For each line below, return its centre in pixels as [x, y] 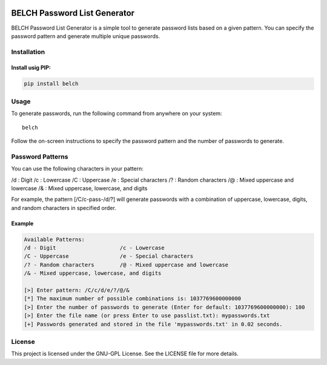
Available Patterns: [54, 239]
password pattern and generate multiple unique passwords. [86, 36]
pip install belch [51, 84]
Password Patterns [40, 156]
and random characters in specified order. [64, 208]
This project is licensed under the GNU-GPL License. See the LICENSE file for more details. [125, 353]
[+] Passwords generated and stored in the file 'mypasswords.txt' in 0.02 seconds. [153, 324]
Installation [28, 51]
